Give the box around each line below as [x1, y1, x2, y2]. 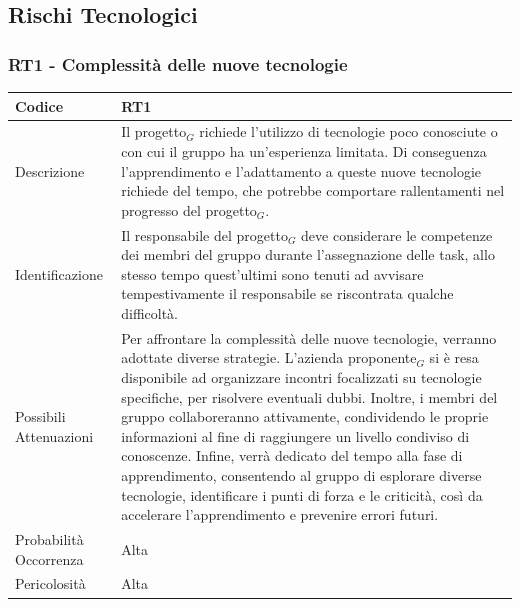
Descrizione [15, 160, 85, 181]
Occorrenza [15, 548, 84, 569]
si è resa [429, 347, 479, 368]
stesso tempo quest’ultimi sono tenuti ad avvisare [121, 263, 424, 284]
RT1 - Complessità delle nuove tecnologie [8, 51, 348, 76]
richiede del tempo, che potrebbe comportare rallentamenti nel [121, 180, 505, 201]
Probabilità [15, 528, 84, 549]
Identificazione [15, 263, 103, 284]
